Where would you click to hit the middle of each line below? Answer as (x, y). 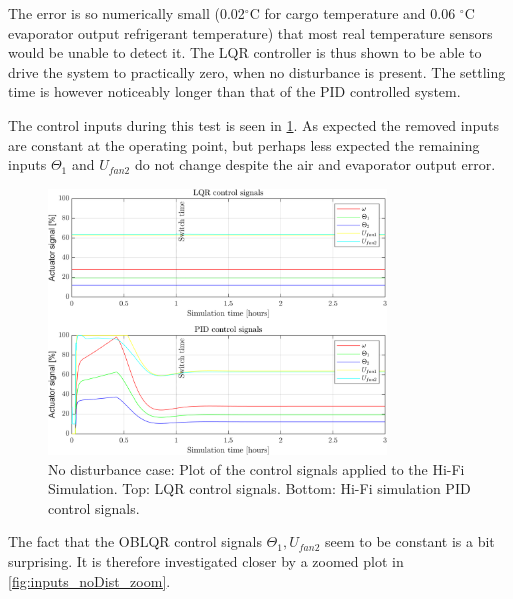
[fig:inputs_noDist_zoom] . (89, 580)
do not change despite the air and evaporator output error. (315, 164)
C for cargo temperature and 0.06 (352, 13)
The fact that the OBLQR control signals (135, 541)
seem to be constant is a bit (410, 541)
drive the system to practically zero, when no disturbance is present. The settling (257, 71)
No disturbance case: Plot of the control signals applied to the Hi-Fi (256, 468)
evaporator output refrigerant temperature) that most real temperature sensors (250, 32)
